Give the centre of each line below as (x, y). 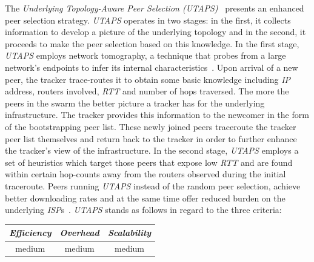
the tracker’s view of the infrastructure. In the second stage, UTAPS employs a (152, 150)
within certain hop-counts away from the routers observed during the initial (145, 174)
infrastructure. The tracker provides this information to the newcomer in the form (157, 115)
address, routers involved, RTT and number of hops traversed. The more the (147, 91)
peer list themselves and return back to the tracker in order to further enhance (151, 138)
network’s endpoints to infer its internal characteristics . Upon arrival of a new (152, 67)
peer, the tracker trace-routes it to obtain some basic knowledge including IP (148, 79)
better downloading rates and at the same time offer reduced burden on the (145, 198)
